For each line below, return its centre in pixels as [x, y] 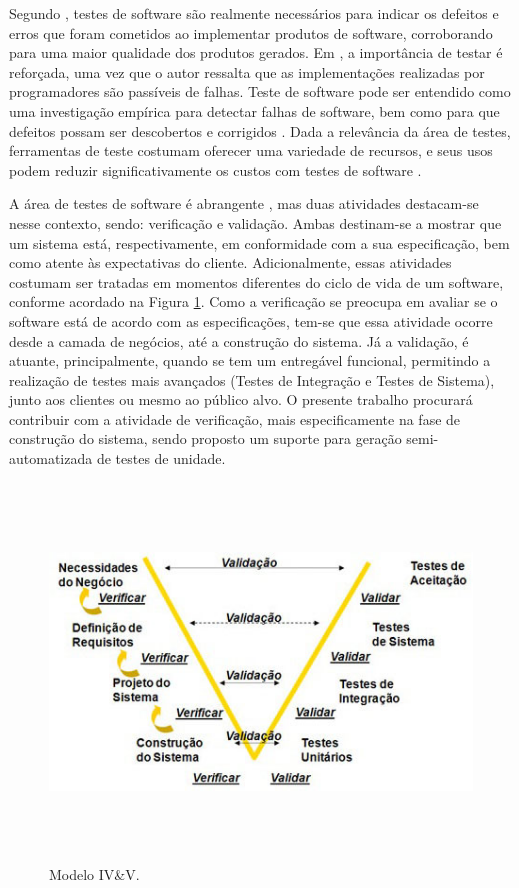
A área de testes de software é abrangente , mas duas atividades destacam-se [244, 203]
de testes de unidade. [161, 458]
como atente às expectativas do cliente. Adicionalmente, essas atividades [230, 262]
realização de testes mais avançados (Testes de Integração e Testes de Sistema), [252, 379]
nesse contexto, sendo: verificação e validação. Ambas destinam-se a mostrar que [255, 222]
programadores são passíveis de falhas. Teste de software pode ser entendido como [260, 91]
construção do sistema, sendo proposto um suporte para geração [205, 438]
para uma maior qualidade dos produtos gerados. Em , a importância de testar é [256, 52]
